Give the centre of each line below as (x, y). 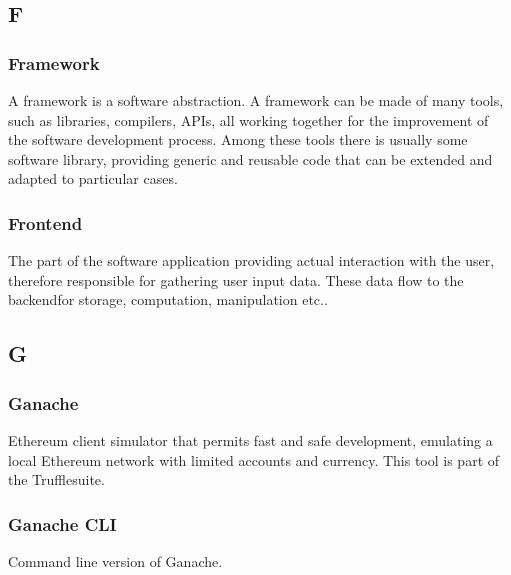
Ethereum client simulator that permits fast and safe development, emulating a (250, 439)
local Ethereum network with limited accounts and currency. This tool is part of (254, 459)
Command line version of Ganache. (115, 560)
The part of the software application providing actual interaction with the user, (251, 260)
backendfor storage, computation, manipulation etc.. (168, 299)
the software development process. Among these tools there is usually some (238, 139)
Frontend (45, 222)
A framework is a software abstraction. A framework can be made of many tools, (256, 100)
